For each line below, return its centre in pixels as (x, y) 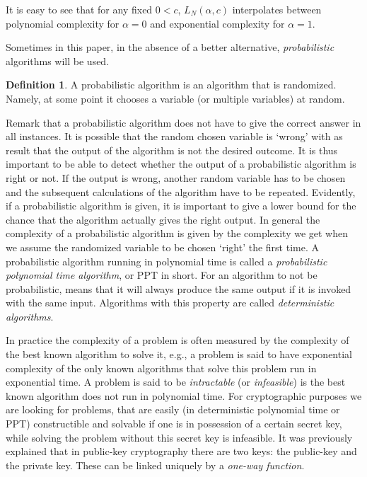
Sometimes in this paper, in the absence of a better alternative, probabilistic (170, 47)
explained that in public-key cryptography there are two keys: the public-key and (181, 451)
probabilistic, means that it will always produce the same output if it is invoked (179, 288)
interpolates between (277, 9)
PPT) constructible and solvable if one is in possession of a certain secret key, (174, 424)
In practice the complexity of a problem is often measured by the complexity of (177, 340)
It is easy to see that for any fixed (79, 9)
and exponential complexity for (217, 23)
